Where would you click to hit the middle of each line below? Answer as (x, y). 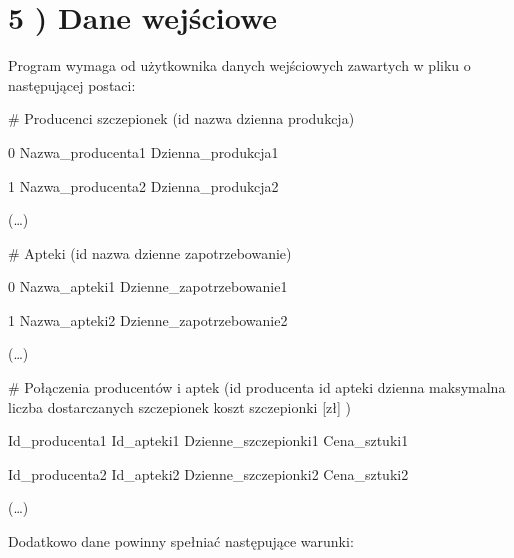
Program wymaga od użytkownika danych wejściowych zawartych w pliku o (239, 65)
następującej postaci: (72, 84)
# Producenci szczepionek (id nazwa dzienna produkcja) (181, 118)
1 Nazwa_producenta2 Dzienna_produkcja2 (143, 185)
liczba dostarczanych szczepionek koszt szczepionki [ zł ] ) (179, 406)
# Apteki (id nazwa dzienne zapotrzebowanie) (150, 252)
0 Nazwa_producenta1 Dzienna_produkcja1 (143, 151)
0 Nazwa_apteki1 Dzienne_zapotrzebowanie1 (148, 286)
